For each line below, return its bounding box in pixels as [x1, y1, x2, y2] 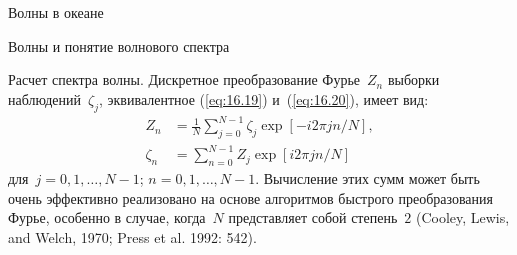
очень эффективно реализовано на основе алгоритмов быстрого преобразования [8, 187, 493, 208]
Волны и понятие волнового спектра [8, 35, 230, 56]
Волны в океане [8, 2, 104, 22]
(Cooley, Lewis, [415, 207, 510, 228]
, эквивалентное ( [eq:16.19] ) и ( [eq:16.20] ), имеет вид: [99, 88, 429, 109]
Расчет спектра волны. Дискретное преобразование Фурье [8, 69, 361, 90]
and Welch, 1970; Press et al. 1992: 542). [8, 227, 257, 248]
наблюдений [8, 88, 82, 109]
